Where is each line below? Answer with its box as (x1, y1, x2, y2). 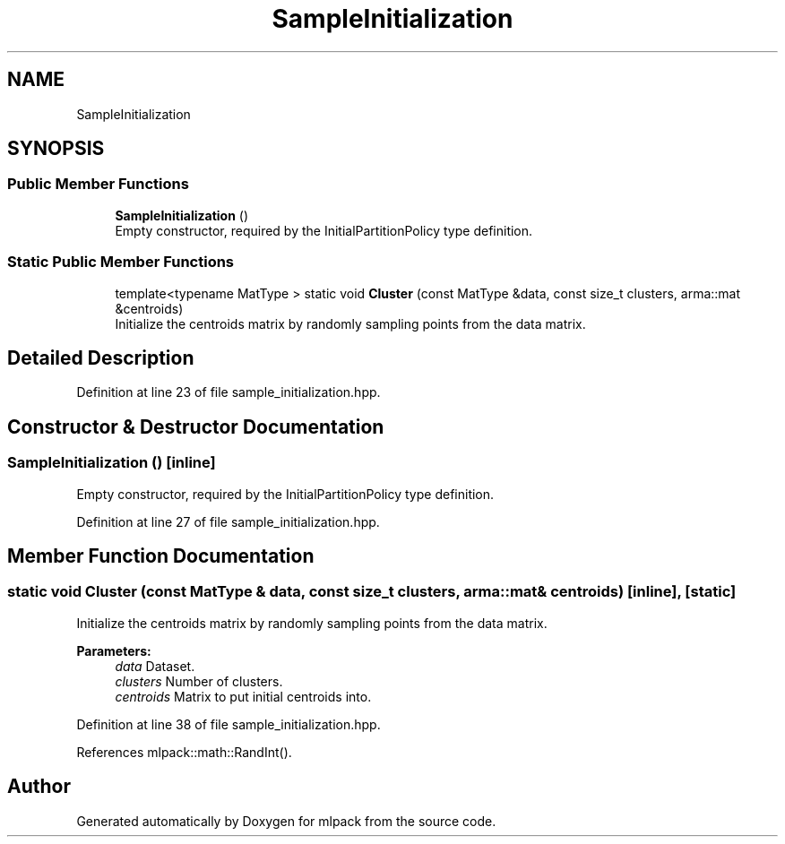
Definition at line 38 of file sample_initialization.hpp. (76, 716, 381, 732)
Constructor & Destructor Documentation (7, 415, 384, 438)
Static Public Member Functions (7, 253, 235, 271)
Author (7, 775, 71, 798)
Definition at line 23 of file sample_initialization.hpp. (76, 384, 381, 400)
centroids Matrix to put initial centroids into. (115, 688, 372, 704)
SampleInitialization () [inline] (7, 453, 216, 472)
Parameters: (76, 642, 151, 659)
